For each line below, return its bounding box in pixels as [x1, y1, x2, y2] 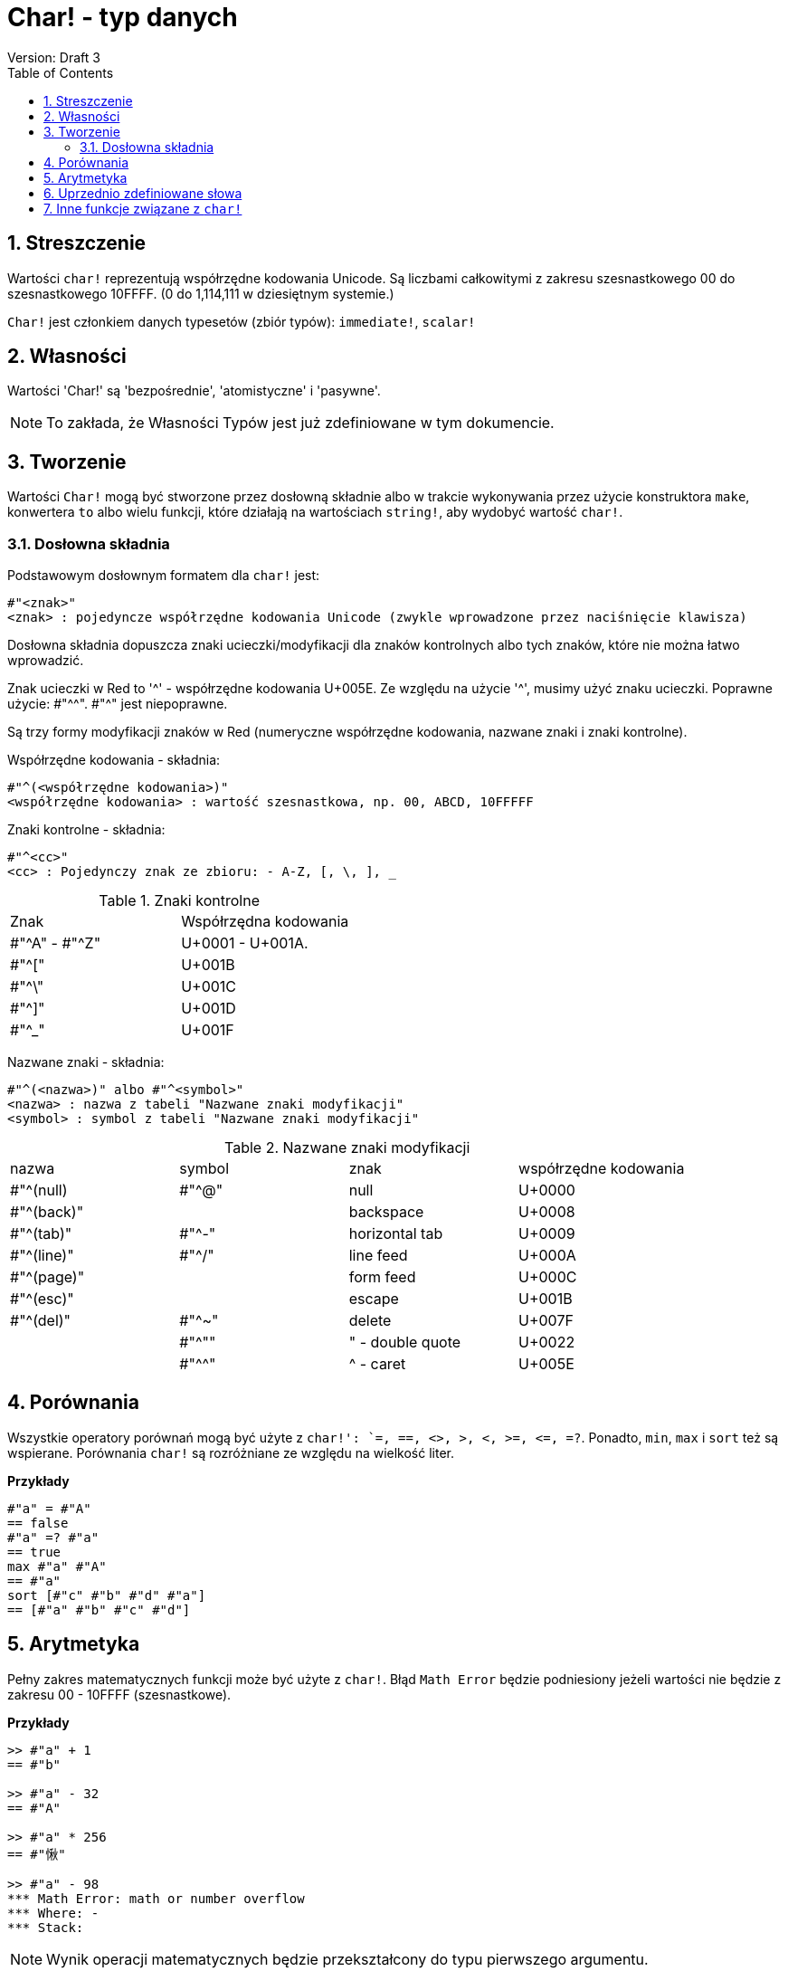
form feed [348, 1268, 416, 1287]
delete [348, 1311, 392, 1330]
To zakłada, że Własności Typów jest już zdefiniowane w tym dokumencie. [46, 414, 555, 433]
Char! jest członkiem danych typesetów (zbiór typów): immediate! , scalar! [7, 313, 476, 329]
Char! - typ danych [7, 2, 238, 33]
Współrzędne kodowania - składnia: [7, 752, 221, 768]
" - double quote [348, 1333, 461, 1352]
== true [7, 1544, 62, 1559]
